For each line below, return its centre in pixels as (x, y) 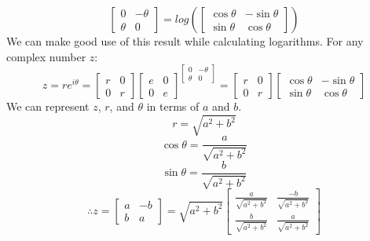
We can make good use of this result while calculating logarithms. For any (185, 41)
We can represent (48, 106)
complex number (46, 56)
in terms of (173, 106)
